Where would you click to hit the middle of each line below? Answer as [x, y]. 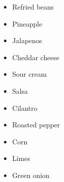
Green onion [31, 175]
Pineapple [27, 23]
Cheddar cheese [36, 57]
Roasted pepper [36, 125]
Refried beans [33, 7]
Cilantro [25, 108]
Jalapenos [27, 40]
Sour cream [30, 74]
